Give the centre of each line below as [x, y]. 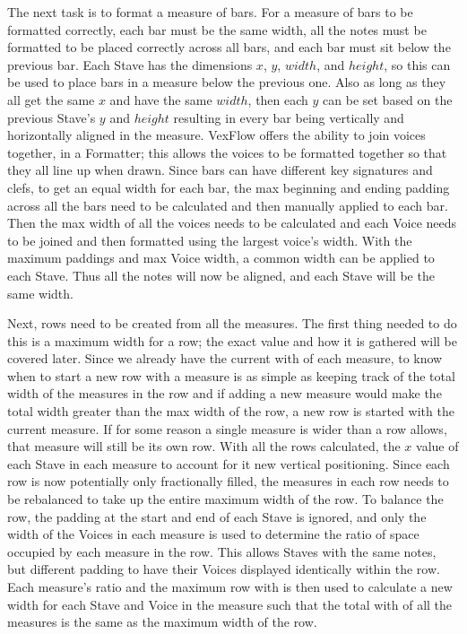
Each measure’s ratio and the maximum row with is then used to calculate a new [230, 586]
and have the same [161, 99]
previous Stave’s [52, 117]
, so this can [417, 64]
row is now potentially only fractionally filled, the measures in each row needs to [228, 481]
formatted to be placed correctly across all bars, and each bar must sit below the [229, 47]
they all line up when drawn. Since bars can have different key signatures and [220, 170]
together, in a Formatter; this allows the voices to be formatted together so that [227, 152]
